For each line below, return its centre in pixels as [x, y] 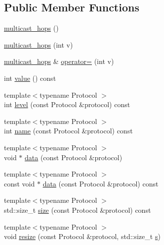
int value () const [30, 78]
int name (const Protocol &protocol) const [68, 131]
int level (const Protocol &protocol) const [67, 104]
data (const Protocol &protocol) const [101, 183]
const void [20, 183]
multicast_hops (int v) [39, 44]
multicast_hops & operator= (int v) [59, 61]
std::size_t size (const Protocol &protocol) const [78, 210]
